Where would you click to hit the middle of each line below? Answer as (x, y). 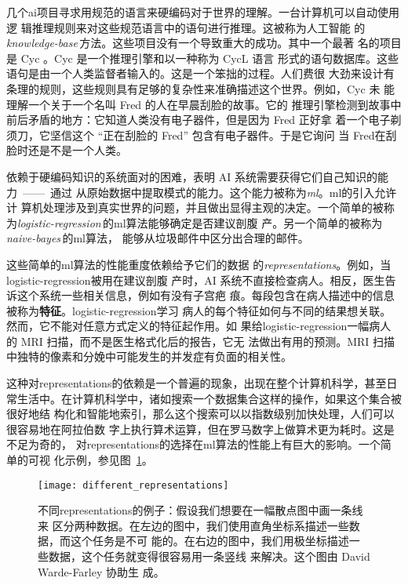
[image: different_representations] (133, 485)
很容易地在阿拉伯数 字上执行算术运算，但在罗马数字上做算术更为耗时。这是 (200, 429)
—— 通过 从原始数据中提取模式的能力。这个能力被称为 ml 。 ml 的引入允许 (209, 192)
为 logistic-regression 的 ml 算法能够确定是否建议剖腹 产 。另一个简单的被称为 (195, 222)
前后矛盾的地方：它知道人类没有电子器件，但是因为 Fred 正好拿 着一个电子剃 (204, 120)
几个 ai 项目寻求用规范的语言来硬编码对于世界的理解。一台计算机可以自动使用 (203, 12)
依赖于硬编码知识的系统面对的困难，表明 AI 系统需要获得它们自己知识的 (192, 176)
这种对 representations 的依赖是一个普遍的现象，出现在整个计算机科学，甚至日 (202, 383)
